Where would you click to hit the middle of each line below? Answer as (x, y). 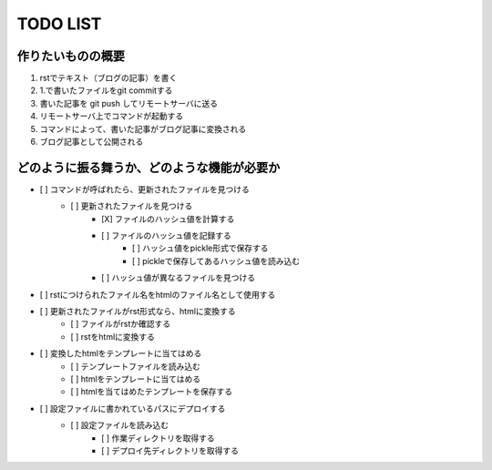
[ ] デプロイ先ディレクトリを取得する (170, 450)
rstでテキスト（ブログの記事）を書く (108, 78)
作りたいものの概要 (71, 56)
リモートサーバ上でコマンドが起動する (112, 116)
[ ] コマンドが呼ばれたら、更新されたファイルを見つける (145, 189)
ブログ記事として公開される (92, 142)
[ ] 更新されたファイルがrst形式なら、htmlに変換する (138, 312)
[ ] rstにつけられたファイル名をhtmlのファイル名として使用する (158, 294)
